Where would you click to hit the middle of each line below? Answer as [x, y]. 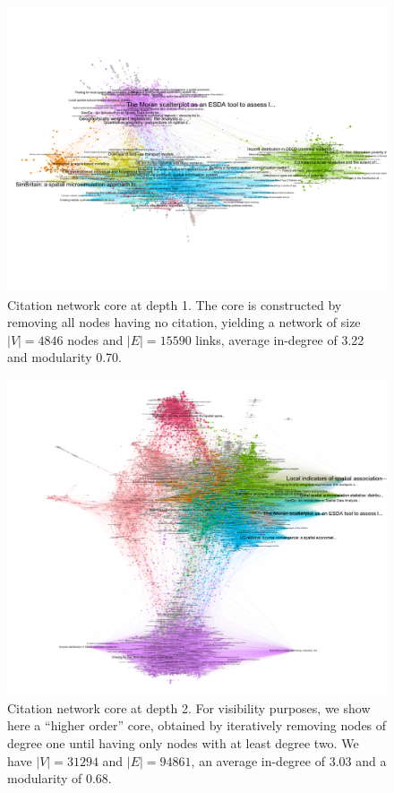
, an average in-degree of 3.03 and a [289, 760]
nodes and [95, 339]
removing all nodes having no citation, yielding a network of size [184, 322]
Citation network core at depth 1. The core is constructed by [175, 304]
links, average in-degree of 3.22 [280, 339]
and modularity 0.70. [65, 357]
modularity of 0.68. [60, 778]
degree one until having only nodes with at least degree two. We [183, 742]
